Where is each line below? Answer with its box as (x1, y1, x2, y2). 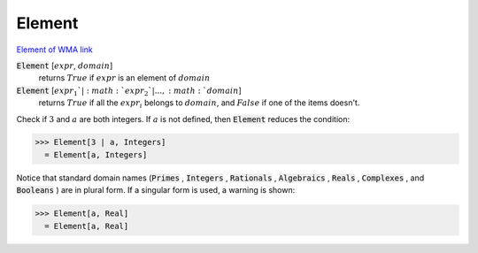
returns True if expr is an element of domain (38, 73, 211, 83)
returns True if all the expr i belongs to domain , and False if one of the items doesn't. (38, 97, 360, 110)
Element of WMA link (16, 44, 93, 55)
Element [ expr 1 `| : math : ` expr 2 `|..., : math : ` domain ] (16, 85, 243, 97)
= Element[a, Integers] (44, 149, 148, 159)
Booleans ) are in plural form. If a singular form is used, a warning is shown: (16, 185, 296, 195)
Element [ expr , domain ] (16, 60, 113, 71)
